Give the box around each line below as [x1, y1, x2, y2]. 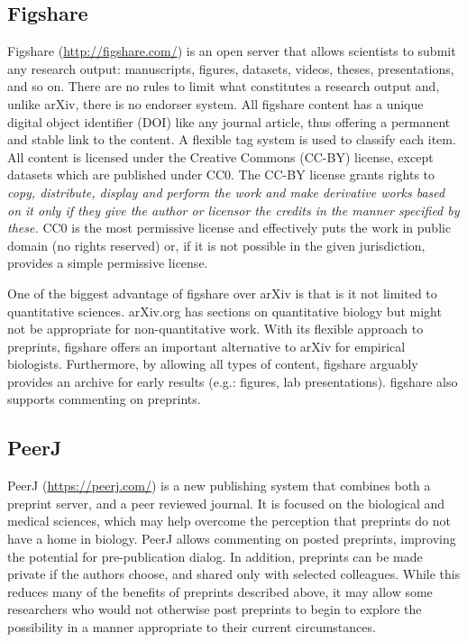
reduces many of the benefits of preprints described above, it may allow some [7, 582, 433, 601]
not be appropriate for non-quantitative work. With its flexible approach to [7, 319, 424, 338]
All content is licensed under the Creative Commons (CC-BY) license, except [7, 147, 434, 166]
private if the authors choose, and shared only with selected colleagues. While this [7, 564, 461, 583]
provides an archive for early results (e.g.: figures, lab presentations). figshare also [7, 371, 458, 390]
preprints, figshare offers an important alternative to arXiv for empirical [7, 336, 406, 355]
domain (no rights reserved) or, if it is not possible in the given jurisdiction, [7, 235, 426, 254]
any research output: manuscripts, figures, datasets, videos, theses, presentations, [7, 59, 454, 78]
